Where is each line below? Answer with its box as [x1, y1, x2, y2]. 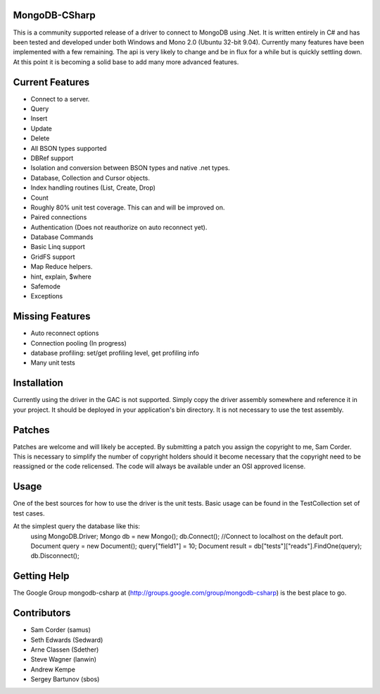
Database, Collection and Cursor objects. [30, 173, 151, 182]
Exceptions [30, 292, 63, 300]
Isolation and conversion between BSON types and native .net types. [30, 164, 230, 172]
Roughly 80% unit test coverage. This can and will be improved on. [30, 203, 225, 212]
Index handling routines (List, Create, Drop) [30, 183, 156, 192]
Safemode [30, 282, 61, 291]
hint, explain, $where [30, 272, 91, 281]
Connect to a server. [30, 95, 90, 103]
